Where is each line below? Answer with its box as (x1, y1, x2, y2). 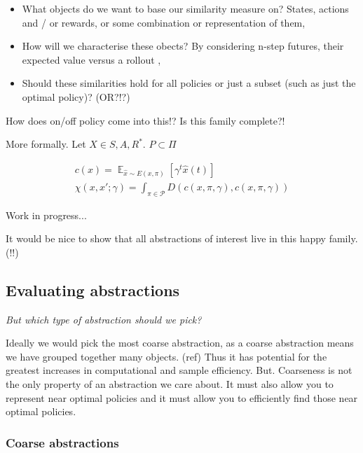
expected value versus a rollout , (22, 52, 161, 67)
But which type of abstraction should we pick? (6, 312, 202, 326)
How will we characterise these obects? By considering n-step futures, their (22, 39, 344, 53)
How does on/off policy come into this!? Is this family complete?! (6, 113, 285, 127)
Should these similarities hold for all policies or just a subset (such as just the (22, 76, 356, 90)
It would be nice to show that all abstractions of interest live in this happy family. (6, 231, 358, 246)
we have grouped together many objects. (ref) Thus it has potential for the (6, 349, 327, 363)
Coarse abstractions (6, 433, 119, 451)
